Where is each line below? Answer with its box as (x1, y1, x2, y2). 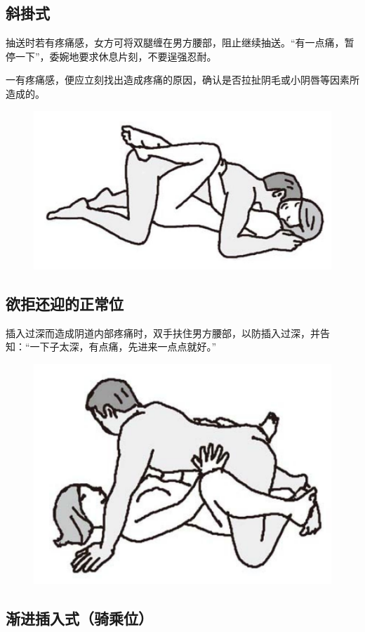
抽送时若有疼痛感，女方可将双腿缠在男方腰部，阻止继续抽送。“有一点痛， (6, 35, 345, 50)
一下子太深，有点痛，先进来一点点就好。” (29, 339, 217, 354)
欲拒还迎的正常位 (6, 292, 124, 314)
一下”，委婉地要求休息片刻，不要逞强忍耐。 (15, 48, 217, 63)
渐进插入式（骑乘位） (6, 607, 153, 628)
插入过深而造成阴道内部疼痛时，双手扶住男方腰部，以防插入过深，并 (6, 325, 320, 340)
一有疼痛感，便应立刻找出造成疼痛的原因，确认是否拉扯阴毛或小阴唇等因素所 (6, 72, 359, 87)
